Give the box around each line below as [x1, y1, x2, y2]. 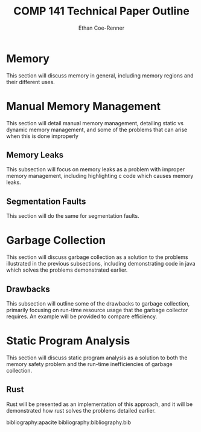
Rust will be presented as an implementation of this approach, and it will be [6, 401, 193, 408]
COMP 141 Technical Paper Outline [13, 4, 190, 18]
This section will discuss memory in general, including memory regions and [6, 71, 194, 79]
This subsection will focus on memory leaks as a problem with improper [6, 166, 185, 173]
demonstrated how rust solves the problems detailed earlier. [6, 407, 156, 414]
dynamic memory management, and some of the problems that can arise [6, 126, 188, 133]
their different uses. [6, 78, 56, 85]
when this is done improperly [6, 132, 78, 140]
